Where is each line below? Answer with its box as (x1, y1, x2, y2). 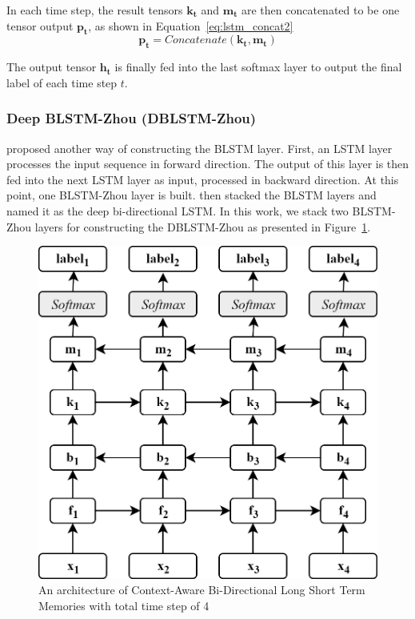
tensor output (6, 17, 74, 34)
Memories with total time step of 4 (38, 597, 209, 613)
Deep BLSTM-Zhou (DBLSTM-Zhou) (6, 108, 257, 128)
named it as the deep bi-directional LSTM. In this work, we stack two (6, 202, 349, 219)
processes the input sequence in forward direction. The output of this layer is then (6, 155, 409, 172)
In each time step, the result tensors (6, 2, 183, 18)
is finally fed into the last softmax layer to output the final (114, 58, 402, 75)
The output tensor (6, 58, 97, 75)
